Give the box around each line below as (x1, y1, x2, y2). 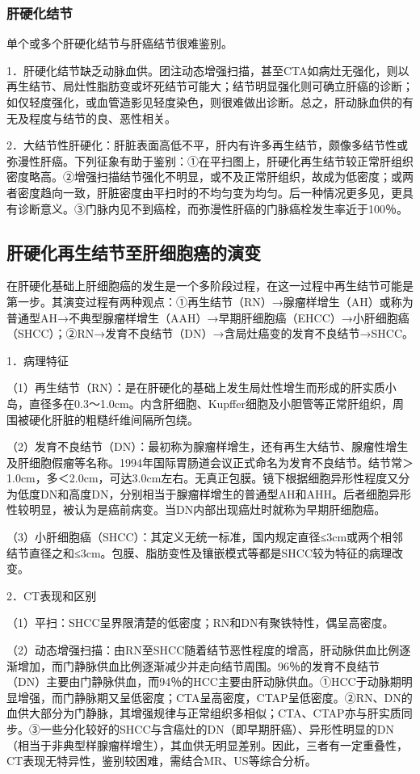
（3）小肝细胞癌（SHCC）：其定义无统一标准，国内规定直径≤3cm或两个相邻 (6, 528, 404, 545)
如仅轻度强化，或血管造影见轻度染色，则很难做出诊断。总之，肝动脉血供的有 (6, 94, 414, 110)
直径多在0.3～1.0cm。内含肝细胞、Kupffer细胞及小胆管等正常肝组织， (28, 394, 393, 411)
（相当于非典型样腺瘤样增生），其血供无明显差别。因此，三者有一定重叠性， (6, 736, 408, 753)
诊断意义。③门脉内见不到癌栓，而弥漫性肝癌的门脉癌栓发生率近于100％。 (17, 200, 408, 217)
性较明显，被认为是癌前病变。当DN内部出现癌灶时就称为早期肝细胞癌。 (6, 501, 386, 518)
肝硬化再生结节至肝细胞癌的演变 (6, 239, 261, 264)
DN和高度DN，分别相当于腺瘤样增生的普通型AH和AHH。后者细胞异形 (40, 485, 411, 502)
